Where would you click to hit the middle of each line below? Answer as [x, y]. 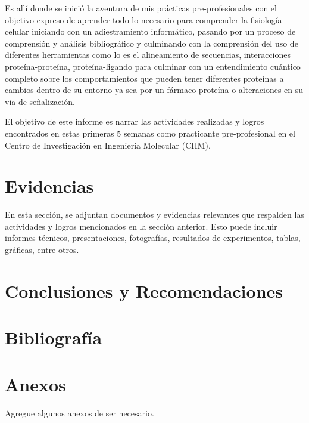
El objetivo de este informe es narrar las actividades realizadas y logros [135, 121]
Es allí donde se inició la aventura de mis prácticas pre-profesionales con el [141, 8]
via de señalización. [40, 101]
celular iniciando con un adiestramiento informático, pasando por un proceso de [150, 31]
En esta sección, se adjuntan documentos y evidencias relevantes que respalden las [154, 214]
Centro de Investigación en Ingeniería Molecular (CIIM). [108, 145]
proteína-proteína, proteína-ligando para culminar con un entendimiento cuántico [153, 66]
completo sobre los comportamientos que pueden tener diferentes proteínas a [144, 78]
